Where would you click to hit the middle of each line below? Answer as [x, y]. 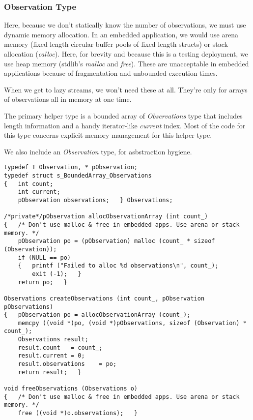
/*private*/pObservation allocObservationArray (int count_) [106, 217]
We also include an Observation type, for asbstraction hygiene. [98, 151]
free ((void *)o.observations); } [78, 413]
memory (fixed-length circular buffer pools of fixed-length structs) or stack [116, 44]
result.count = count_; [60, 347]
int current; [39, 192]
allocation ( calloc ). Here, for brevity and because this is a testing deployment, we [126, 54]
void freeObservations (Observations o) [71, 389]
